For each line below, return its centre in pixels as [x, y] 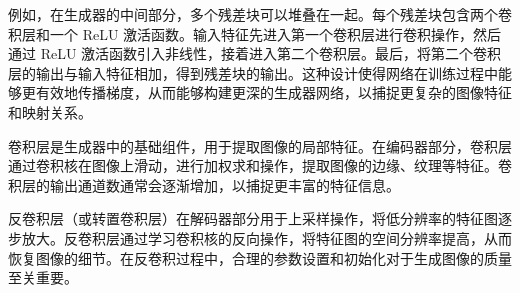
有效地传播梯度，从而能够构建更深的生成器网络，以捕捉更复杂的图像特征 [273, 92]
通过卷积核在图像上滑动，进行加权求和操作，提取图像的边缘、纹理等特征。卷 [260, 165]
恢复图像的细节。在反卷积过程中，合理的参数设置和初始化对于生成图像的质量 [260, 257]
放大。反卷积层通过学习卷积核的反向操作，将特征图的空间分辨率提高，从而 [266, 237]
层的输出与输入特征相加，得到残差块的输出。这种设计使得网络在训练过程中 [253, 72]
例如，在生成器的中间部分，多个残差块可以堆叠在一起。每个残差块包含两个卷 [260, 14]
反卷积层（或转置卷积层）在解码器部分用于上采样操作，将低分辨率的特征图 [253, 218]
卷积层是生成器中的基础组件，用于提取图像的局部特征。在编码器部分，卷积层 [260, 145]
